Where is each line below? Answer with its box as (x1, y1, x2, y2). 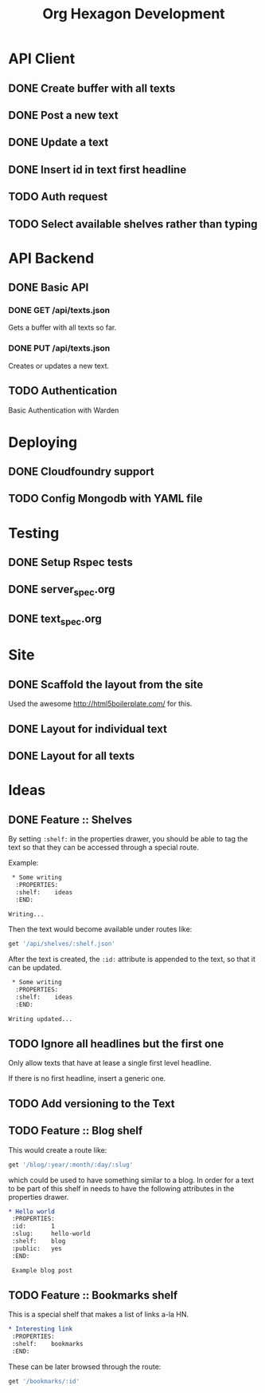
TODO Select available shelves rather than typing (8, 217, 258, 231)
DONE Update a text (8, 136, 109, 149)
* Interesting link (8, 1325, 73, 1333)
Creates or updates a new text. (8, 361, 110, 370)
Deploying (8, 433, 78, 451)
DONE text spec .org (8, 612, 102, 627)
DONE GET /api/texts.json (8, 305, 110, 316)
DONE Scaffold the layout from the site (8, 678, 204, 691)
